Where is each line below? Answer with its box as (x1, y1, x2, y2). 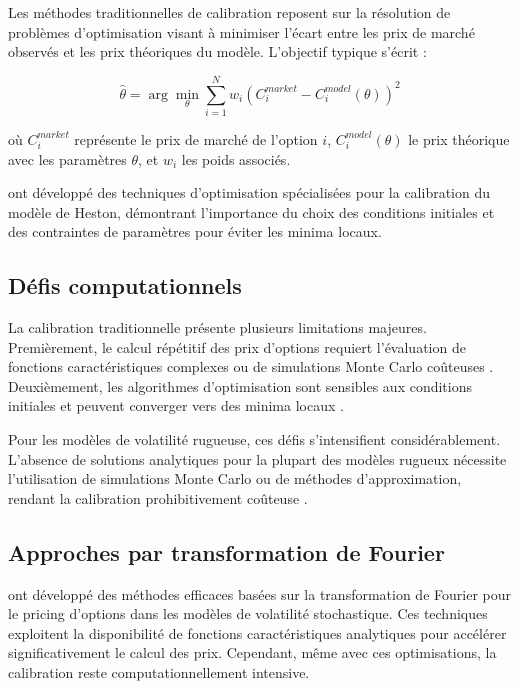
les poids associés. (181, 148, 291, 169)
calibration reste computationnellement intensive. (8, 662, 310, 682)
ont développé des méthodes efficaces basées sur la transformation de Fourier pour (8, 583, 511, 604)
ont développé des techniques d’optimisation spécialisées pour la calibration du (8, 182, 491, 203)
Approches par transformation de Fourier (8, 536, 445, 567)
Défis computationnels (8, 270, 242, 301)
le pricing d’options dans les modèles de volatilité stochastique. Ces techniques (8, 603, 488, 624)
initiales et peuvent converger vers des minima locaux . (8, 395, 344, 416)
